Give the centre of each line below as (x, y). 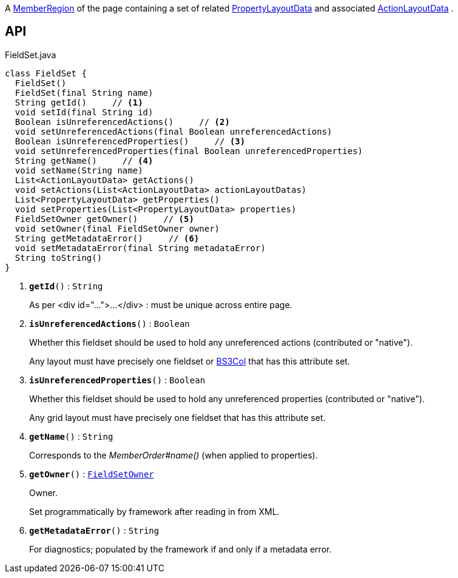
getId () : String (66, 286)
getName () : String (71, 436)
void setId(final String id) (84, 112)
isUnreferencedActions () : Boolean (109, 323)
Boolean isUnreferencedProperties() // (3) (130, 141)
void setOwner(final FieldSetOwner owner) (117, 228)
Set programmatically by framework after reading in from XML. (154, 511)
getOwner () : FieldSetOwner (92, 474)
